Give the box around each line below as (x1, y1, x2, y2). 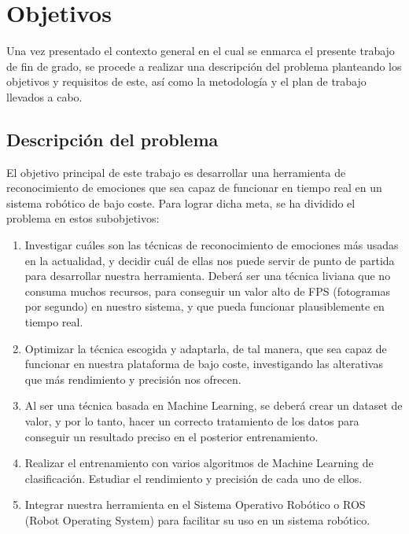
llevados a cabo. (6, 88, 83, 105)
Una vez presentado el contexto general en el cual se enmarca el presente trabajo (6, 42, 395, 59)
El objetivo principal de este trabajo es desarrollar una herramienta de (6, 164, 346, 180)
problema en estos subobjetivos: (6, 210, 160, 226)
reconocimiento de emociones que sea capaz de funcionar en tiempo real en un (6, 179, 382, 196)
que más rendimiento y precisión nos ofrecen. (24, 370, 241, 387)
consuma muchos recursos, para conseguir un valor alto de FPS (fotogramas (24, 282, 391, 299)
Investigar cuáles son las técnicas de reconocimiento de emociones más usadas (24, 237, 399, 253)
